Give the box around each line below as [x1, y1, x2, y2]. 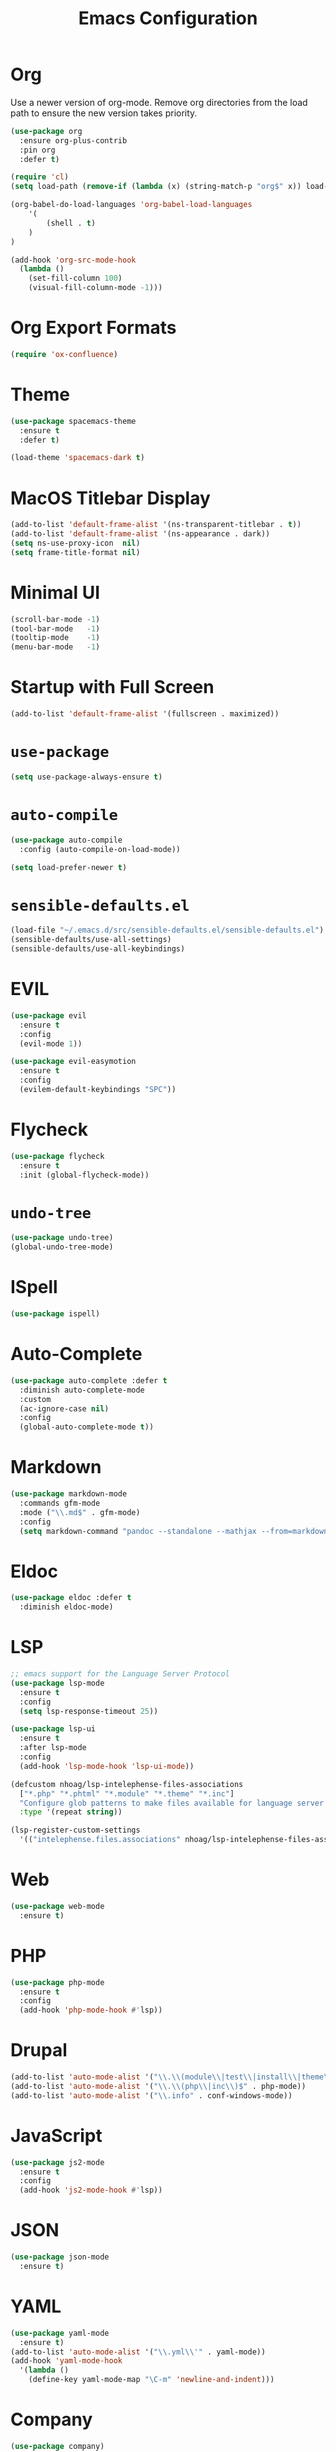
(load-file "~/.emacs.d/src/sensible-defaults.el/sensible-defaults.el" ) [10, 925, 325, 936]
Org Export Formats [10, 317, 177, 339]
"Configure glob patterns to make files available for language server [19, 1798, 325, 1808]
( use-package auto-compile [10, 835, 123, 845]
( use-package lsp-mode [10, 1678, 105, 1688]
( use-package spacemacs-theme [10, 416, 137, 426]
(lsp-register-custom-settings [10, 1825, 141, 1836]
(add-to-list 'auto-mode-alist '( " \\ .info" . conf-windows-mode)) [10, 2090, 293, 2101]
